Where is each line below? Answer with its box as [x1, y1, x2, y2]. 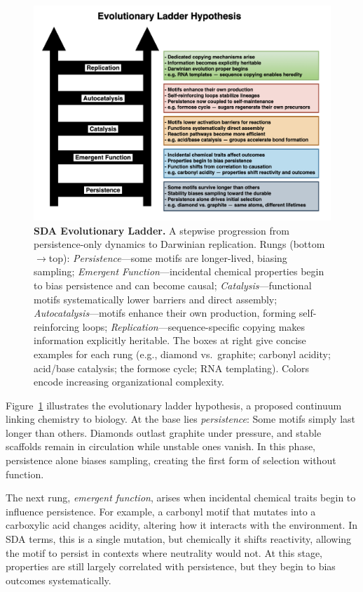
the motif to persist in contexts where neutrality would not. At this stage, [6, 545, 322, 560]
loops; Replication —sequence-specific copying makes [82, 319, 306, 334]
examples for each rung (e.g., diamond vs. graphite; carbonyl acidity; [34, 346, 331, 361]
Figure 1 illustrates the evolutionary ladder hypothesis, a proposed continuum [6, 397, 342, 412]
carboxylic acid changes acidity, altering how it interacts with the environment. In [6, 518, 357, 532]
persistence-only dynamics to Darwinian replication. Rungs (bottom [34, 237, 325, 251]
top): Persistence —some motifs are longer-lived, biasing [48, 250, 287, 265]
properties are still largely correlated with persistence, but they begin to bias [6, 559, 336, 574]
